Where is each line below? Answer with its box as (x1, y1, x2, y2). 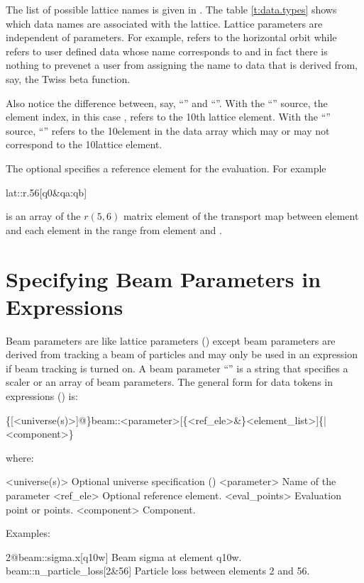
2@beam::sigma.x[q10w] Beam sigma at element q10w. (6, 549, 242, 564)
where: (6, 450, 34, 465)
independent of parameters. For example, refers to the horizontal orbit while (6, 30, 337, 45)
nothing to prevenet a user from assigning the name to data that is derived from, (6, 57, 358, 72)
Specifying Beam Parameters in (6, 264, 321, 293)
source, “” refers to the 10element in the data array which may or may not (6, 123, 330, 138)
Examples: (6, 526, 50, 540)
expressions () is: (6, 389, 78, 403)
